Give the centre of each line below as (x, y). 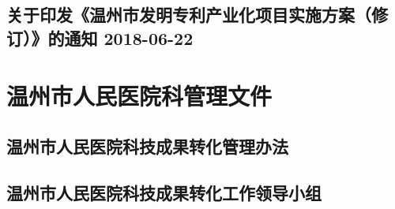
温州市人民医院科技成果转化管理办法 (147, 146)
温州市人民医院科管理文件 (139, 96)
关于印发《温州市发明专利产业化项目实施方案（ (189, 15)
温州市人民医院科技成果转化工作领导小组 (164, 192)
